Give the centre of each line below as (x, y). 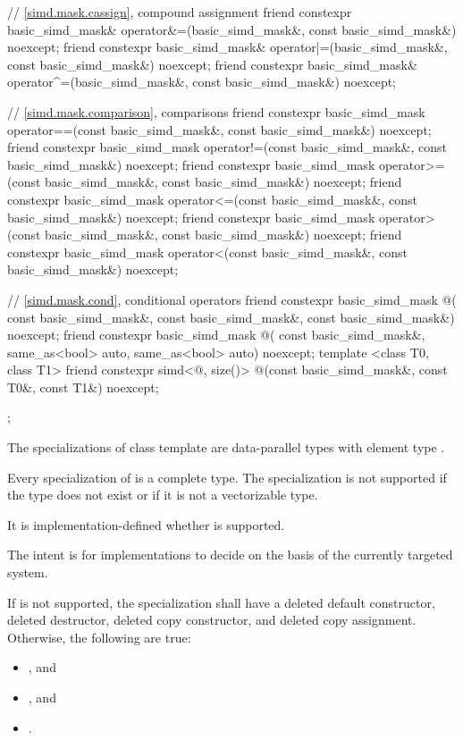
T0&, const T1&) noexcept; (83, 387)
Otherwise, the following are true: (99, 637)
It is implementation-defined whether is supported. (146, 524)
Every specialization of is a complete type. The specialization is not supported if (227, 477)
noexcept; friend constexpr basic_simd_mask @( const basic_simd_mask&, (216, 335)
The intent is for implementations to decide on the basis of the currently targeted (230, 555)
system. (28, 572)
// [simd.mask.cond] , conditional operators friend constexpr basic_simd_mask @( (232, 299)
